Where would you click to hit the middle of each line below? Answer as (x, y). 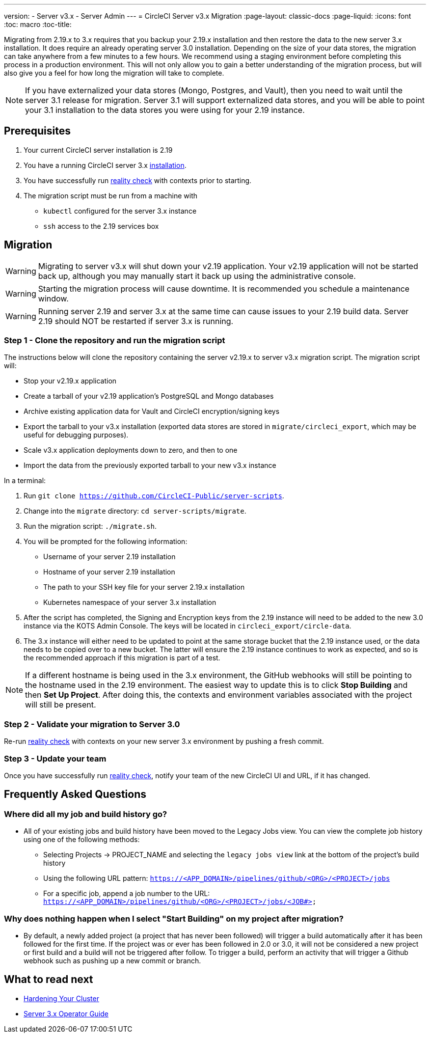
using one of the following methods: (82, 840)
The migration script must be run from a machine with (110, 195)
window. (53, 298)
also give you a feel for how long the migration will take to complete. (114, 73)
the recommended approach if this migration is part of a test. (122, 658)
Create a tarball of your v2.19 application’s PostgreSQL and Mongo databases (149, 396)
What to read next (49, 980)
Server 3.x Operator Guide (66, 1013)
